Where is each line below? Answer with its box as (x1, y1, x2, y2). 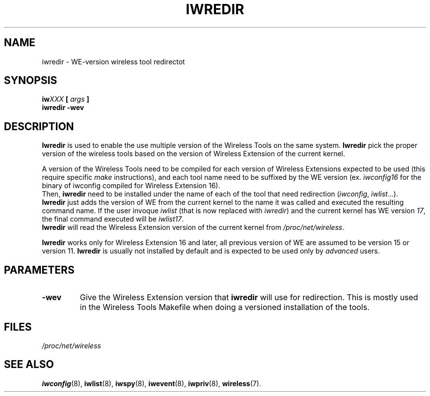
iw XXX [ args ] (42, 95, 89, 104)
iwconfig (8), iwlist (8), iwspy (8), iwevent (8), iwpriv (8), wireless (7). (42, 379, 261, 388)
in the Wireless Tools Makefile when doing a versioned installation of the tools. (80, 302, 370, 312)
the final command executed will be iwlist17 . (42, 215, 184, 224)
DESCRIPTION (4, 120, 74, 133)
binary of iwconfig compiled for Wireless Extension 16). (42, 181, 220, 190)
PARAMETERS (4, 263, 75, 276)
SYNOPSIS (4, 74, 57, 87)
